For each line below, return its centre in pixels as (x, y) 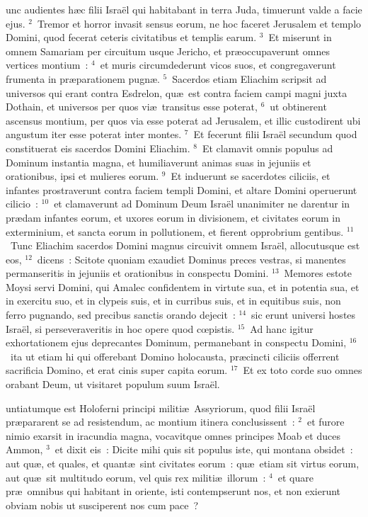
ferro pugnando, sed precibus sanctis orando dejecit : (121, 315)
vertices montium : (47, 65)
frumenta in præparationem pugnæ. (83, 78)
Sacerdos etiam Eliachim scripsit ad (249, 78)
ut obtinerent (298, 107)
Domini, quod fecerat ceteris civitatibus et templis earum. (131, 37)
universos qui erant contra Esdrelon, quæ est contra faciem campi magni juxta (177, 92)
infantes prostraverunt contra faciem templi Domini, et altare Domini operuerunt (182, 189)
